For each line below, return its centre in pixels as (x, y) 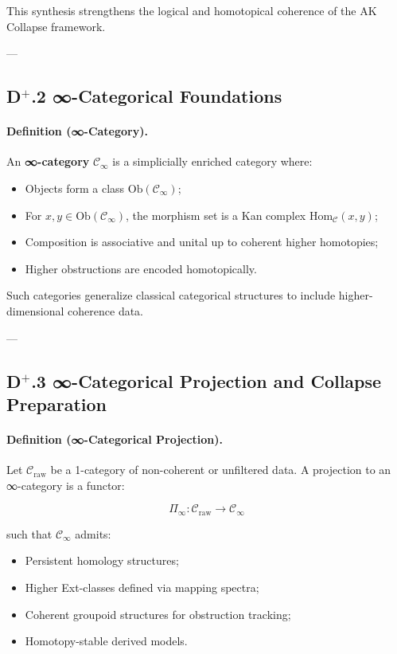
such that (29, 533)
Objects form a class (75, 188)
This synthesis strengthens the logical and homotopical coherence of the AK (192, 10)
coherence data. (106, 310)
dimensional (35, 310)
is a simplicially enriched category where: (212, 161)
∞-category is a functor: (66, 485)
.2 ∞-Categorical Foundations (157, 96)
